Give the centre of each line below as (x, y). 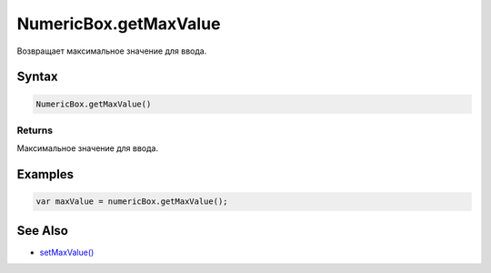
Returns (35, 130)
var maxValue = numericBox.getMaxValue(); (132, 202)
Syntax (37, 77)
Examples (45, 174)
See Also (42, 231)
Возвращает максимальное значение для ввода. (112, 51)
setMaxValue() (67, 252)
